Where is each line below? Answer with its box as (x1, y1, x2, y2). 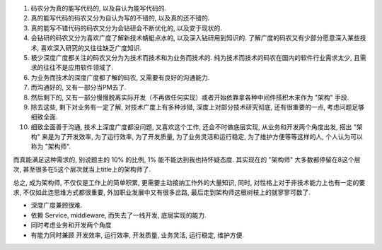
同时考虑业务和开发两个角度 (30, 221, 112, 230)
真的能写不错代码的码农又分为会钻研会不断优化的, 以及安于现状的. (30, 23, 223, 32)
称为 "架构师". (30, 142, 71, 151)
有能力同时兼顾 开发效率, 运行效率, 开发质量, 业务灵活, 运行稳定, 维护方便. (30, 230, 244, 239)
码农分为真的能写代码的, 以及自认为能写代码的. (30, 4, 167, 12)
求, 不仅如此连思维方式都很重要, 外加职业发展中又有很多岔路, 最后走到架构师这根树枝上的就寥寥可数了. (13, 188, 311, 197)
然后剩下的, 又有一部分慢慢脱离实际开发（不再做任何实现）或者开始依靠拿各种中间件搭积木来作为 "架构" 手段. (30, 93, 349, 102)
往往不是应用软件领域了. (42, 64, 114, 72)
